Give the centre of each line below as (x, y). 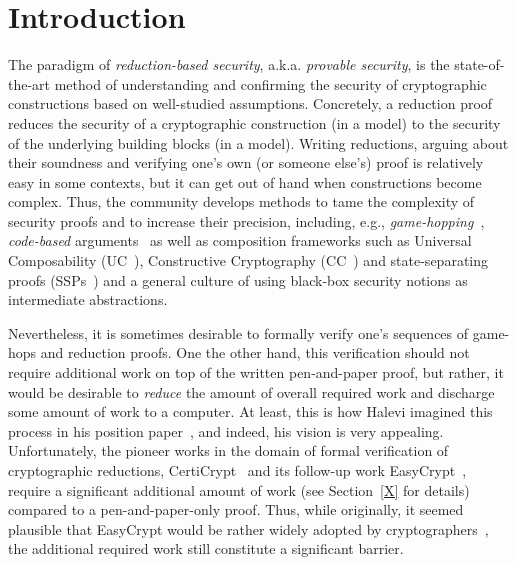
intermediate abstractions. (88, 299)
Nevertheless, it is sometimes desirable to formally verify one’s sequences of (238, 332)
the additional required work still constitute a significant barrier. (206, 548)
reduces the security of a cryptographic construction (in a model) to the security (254, 122)
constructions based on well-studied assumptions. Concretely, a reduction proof (250, 103)
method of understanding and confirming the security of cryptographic (270, 83)
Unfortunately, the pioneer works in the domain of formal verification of (228, 450)
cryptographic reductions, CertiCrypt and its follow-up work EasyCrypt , (237, 470)
